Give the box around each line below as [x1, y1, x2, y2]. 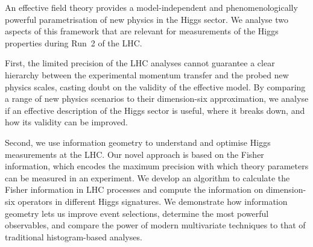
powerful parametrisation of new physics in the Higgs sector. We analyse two [5, 13, 288, 25]
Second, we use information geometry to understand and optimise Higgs [5, 136, 271, 148]
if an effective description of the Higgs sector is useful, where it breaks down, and [5, 104, 305, 116]
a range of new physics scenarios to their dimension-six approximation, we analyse [5, 92, 309, 105]
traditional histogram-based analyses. [5, 230, 142, 243]
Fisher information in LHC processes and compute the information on [5, 183, 264, 196]
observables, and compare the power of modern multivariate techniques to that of [5, 219, 306, 231]
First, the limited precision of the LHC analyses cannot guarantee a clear [5, 57, 275, 69]
